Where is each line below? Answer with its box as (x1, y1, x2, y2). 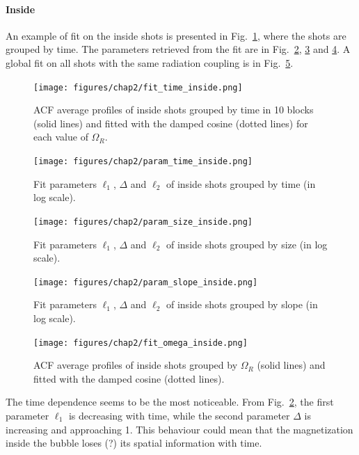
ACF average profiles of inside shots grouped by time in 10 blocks (33, 102, 314, 117)
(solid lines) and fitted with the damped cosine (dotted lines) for (33, 115, 308, 130)
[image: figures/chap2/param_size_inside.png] (33, 216, 253, 227)
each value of (33, 129, 88, 144)
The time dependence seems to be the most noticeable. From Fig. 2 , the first (6, 394, 334, 409)
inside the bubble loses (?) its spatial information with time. (6, 436, 262, 450)
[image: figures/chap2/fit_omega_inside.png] (33, 337, 248, 348)
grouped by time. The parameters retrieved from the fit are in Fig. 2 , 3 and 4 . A (6, 42, 351, 56)
